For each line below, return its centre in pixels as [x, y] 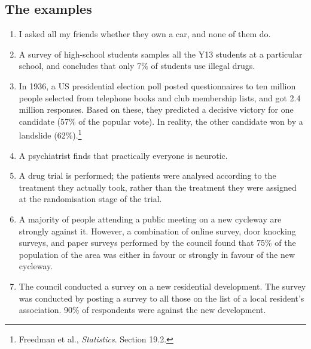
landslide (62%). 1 [50, 134]
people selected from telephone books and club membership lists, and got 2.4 [160, 97]
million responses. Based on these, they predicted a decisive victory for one [156, 109]
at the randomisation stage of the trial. [90, 199]
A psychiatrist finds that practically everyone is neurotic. [123, 155]
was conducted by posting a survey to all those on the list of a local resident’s [161, 298]
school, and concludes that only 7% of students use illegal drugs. [137, 66]
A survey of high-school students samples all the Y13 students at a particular [161, 54]
